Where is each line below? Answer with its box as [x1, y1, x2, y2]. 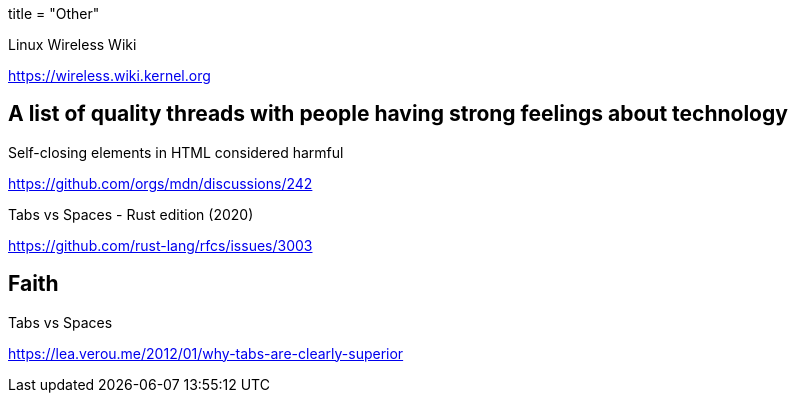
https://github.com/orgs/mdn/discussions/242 [8, 174, 313, 192]
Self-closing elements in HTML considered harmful [8, 143, 344, 161]
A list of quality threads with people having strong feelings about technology [8, 101, 788, 127]
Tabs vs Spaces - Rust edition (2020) [8, 205, 254, 223]
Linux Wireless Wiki [8, 36, 137, 53]
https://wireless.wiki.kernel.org [8, 67, 211, 84]
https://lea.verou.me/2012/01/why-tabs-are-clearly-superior [8, 344, 404, 362]
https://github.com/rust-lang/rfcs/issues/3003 [8, 236, 313, 254]
